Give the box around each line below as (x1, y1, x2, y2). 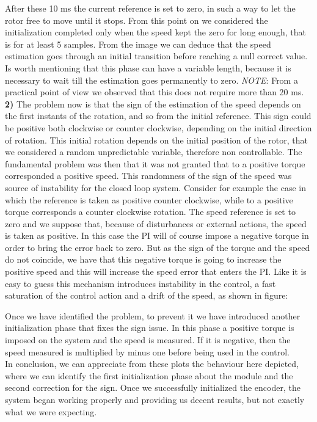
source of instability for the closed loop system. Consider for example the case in (5, 181, 306, 194)
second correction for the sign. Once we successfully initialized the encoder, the (5, 381, 301, 394)
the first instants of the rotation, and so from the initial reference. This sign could (5, 109, 312, 122)
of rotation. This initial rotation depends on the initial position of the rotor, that (5, 133, 308, 146)
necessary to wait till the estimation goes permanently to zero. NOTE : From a (5, 73, 298, 86)
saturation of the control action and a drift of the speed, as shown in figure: (5, 289, 288, 302)
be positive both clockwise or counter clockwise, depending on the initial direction (5, 121, 312, 134)
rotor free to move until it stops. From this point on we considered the (5, 13, 268, 26)
